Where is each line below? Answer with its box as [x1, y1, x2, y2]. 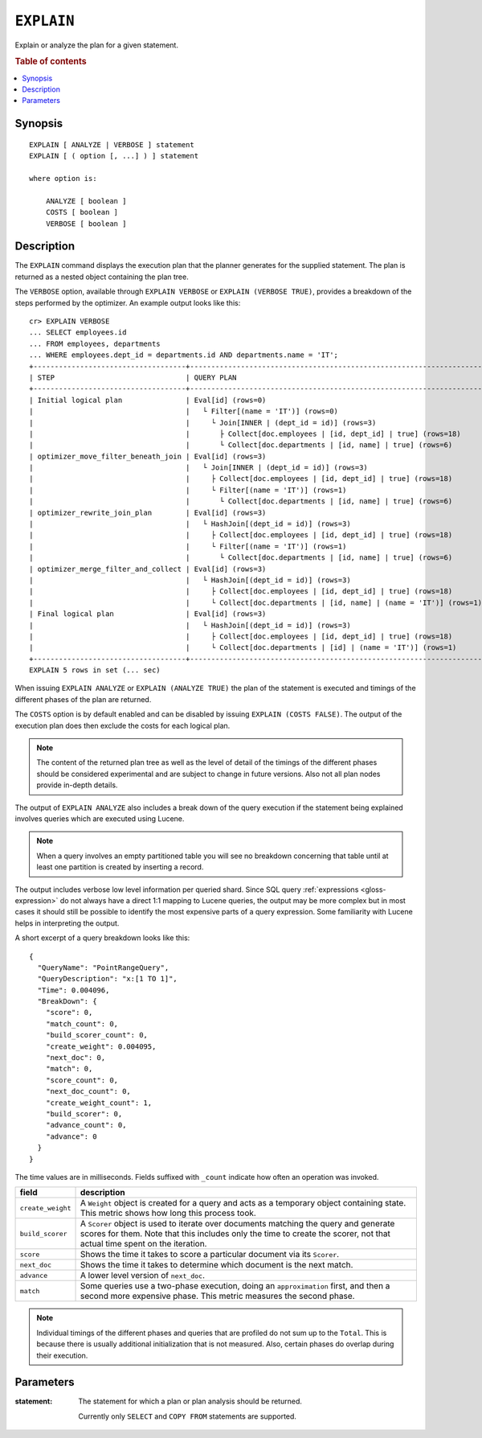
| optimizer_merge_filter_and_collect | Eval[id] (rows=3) [29, 564, 267, 573]
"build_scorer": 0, [45, 1109, 123, 1118]
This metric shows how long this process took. [80, 1207, 256, 1218]
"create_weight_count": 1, [45, 1098, 153, 1107]
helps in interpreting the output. [14, 918, 120, 928]
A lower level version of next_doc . [80, 1270, 205, 1281]
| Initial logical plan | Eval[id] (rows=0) [29, 395, 267, 405]
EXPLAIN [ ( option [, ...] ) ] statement [29, 151, 199, 161]
